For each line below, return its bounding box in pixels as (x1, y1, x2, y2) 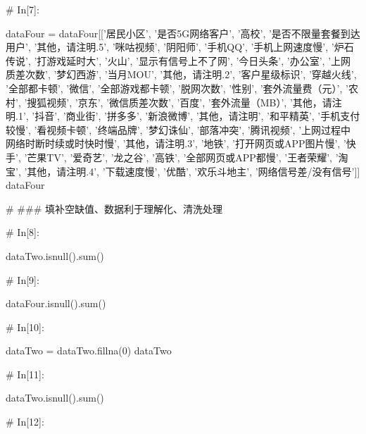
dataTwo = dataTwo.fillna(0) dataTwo (6, 343, 172, 358)
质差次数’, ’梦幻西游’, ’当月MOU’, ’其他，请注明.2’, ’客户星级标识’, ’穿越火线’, (6, 67, 357, 82)
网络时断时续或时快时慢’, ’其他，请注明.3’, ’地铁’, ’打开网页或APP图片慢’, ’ (6, 136, 346, 151)
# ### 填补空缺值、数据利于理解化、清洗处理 (6, 201, 222, 216)
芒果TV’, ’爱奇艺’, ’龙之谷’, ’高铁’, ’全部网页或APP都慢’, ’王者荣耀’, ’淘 (27, 149, 348, 164)
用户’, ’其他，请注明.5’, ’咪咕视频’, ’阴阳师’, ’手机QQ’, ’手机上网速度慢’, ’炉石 (6, 39, 354, 54)
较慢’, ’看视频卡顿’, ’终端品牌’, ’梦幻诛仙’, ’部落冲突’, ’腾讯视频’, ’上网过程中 (6, 122, 351, 137)
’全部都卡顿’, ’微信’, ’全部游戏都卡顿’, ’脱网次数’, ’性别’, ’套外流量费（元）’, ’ (6, 80, 348, 95)
